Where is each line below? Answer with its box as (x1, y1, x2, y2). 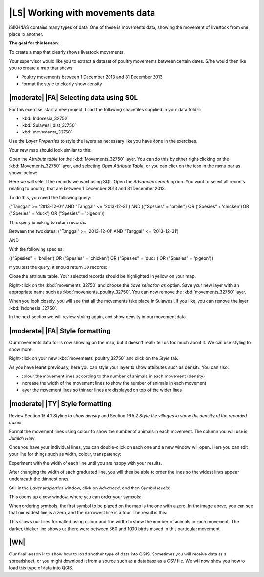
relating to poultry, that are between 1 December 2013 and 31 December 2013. (9, 186, 166, 192)
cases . (9, 420, 23, 425)
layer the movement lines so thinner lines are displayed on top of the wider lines (21, 387, 182, 393)
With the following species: (9, 246, 64, 252)
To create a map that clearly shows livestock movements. (9, 49, 125, 55)
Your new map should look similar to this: (9, 147, 92, 153)
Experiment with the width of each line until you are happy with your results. (9, 460, 162, 466)
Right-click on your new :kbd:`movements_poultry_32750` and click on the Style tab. (9, 355, 178, 361)
